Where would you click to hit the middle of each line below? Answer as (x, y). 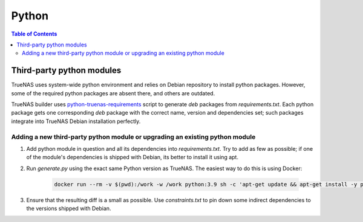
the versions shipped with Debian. (69, 209)
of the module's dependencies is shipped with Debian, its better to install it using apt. (132, 157)
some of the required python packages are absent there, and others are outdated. (113, 93)
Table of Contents (34, 34)
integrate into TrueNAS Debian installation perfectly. (76, 121)
